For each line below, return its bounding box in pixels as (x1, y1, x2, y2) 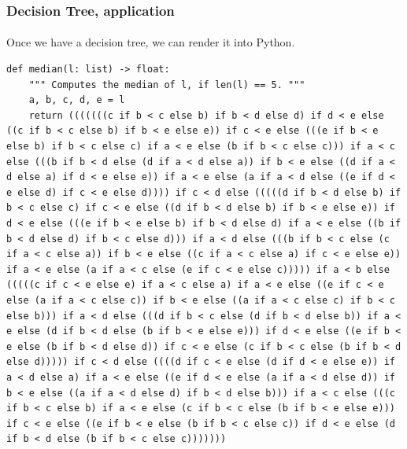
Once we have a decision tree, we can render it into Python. (6, 34, 295, 50)
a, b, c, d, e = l (28, 94, 125, 106)
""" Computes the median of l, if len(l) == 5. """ (28, 79, 305, 90)
